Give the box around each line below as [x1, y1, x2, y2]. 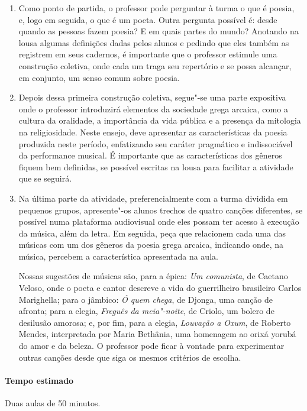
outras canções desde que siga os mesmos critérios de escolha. [18, 351, 241, 363]
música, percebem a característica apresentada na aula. [18, 250, 218, 262]
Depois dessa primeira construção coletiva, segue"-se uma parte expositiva [18, 91, 286, 103]
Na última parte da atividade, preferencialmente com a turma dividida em [18, 192, 288, 204]
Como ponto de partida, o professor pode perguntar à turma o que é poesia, [18, 2, 295, 14]
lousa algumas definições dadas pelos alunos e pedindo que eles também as [18, 36, 289, 48]
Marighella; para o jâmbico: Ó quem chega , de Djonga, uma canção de [18, 293, 273, 305]
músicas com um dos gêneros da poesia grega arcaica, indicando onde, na [18, 238, 284, 251]
